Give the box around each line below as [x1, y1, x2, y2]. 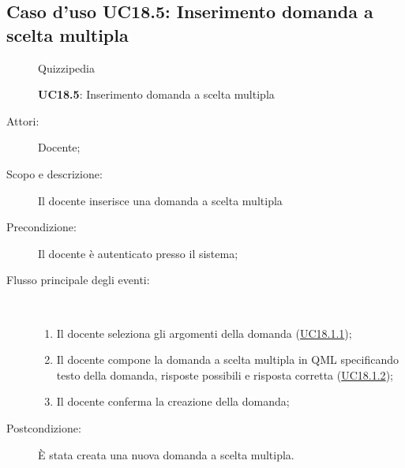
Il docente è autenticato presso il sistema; [38, 245, 238, 261]
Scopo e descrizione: [6, 165, 103, 182]
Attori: [6, 112, 39, 129]
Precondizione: [6, 219, 77, 235]
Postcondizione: [6, 419, 81, 436]
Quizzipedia [38, 59, 95, 76]
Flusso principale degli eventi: [6, 271, 150, 288]
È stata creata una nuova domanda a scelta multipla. [38, 446, 294, 462]
